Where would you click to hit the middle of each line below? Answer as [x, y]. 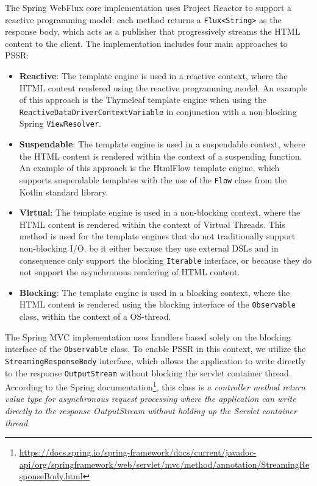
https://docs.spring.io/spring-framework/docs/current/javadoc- [138, 452]
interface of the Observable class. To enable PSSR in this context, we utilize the [155, 349]
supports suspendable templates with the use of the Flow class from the [153, 179]
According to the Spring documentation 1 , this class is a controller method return [155, 386]
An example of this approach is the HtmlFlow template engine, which [149, 168]
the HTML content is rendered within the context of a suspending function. [161, 156]
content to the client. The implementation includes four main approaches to [146, 43]
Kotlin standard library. [64, 192]
